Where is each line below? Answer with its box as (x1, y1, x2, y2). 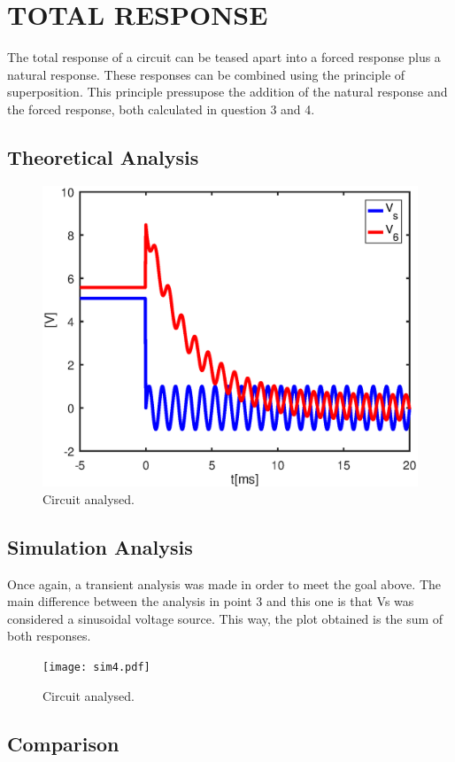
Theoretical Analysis (7, 143, 199, 170)
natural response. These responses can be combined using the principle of (7, 65, 405, 83)
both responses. (7, 626, 91, 645)
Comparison (7, 729, 120, 757)
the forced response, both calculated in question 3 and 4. (7, 99, 315, 118)
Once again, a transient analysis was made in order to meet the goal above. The (7, 574, 441, 593)
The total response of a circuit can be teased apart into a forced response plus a (7, 48, 441, 66)
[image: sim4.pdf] (42, 661, 150, 673)
